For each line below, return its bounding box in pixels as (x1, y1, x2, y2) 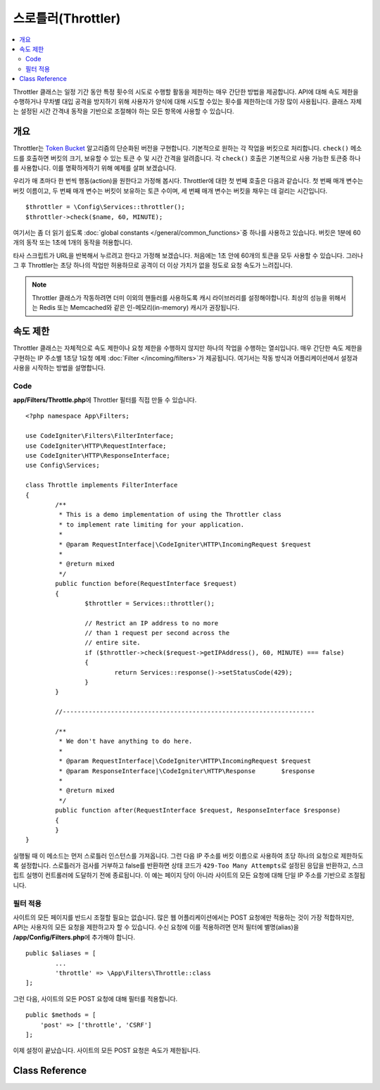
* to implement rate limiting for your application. (58, 520, 245, 528)
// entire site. (84, 639, 141, 647)
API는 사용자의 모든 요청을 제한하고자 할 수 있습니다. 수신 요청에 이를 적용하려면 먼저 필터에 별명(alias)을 (13, 923, 299, 932)
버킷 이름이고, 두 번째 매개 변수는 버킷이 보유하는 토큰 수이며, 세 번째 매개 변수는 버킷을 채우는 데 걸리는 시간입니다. (13, 187, 328, 195)
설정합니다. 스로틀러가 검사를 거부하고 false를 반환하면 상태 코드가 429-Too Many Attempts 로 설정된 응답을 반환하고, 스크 (20, 861, 364, 870)
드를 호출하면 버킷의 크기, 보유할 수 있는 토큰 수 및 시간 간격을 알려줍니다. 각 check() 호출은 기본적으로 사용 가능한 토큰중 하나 (13, 154, 361, 162)
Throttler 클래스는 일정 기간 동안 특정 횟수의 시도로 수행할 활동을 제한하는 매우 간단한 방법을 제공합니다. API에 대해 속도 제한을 (13, 87, 359, 96)
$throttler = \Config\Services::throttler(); (25, 203, 186, 211)
